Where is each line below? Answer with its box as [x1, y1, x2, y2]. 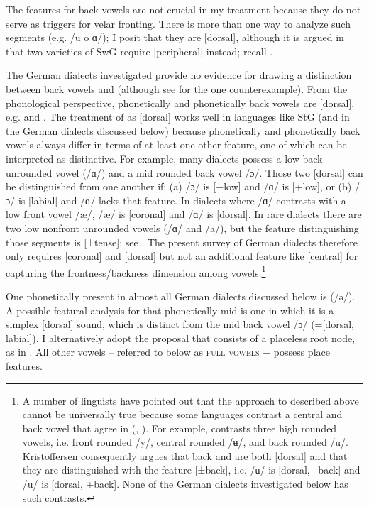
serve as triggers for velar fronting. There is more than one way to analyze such [6, 16, 351, 31]
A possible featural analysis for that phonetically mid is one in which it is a [6, 302, 334, 317]
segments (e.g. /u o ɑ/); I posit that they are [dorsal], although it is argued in [6, 30, 344, 45]
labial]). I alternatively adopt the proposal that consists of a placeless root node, [6, 330, 356, 345]
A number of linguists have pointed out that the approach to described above [22, 393, 359, 407]
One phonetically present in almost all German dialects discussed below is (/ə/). [6, 288, 356, 303]
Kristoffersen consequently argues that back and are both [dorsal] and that [22, 448, 348, 463]
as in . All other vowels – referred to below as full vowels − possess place [6, 344, 330, 359]
